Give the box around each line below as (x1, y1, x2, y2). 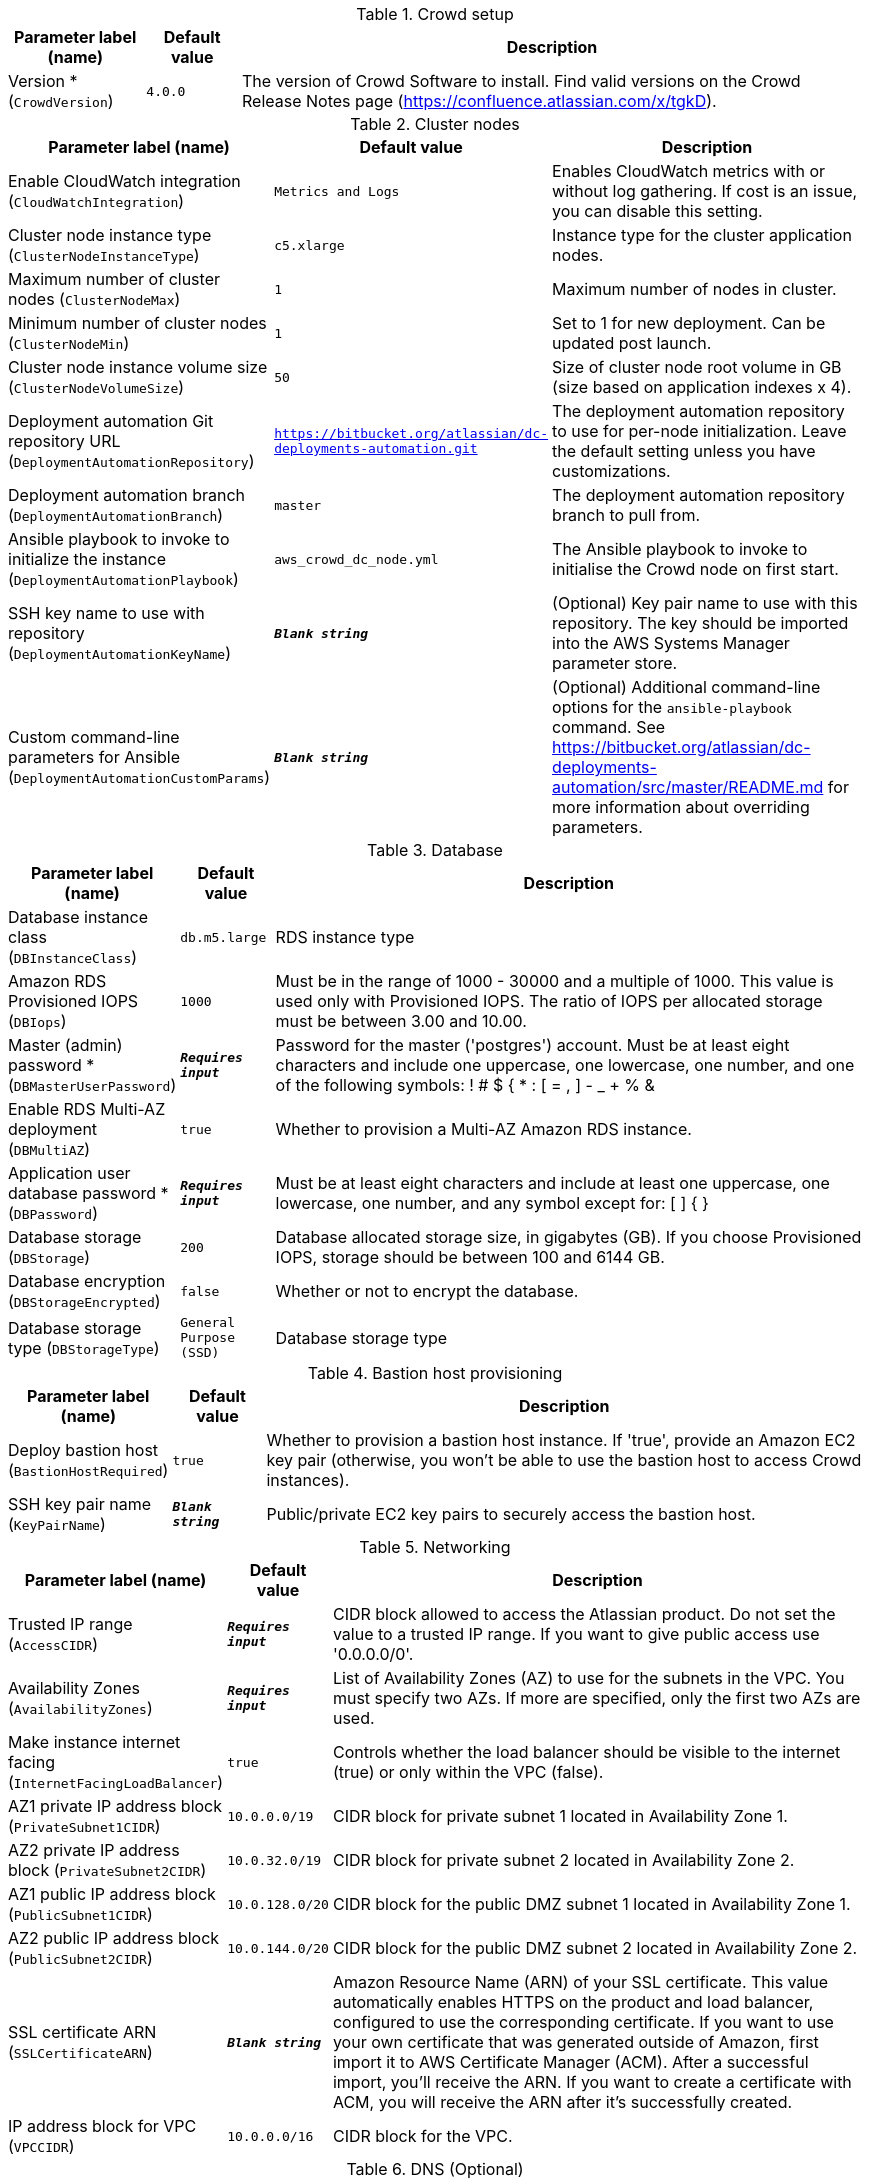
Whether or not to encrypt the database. (275, 1281, 579, 1301)
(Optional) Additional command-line (552, 677, 821, 697)
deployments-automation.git (274, 441, 478, 456)
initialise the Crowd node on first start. (552, 559, 839, 579)
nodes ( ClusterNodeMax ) (8, 289, 181, 309)
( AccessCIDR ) (8, 1634, 98, 1654)
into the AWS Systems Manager (552, 633, 790, 653)
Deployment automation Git (8, 411, 214, 431)
